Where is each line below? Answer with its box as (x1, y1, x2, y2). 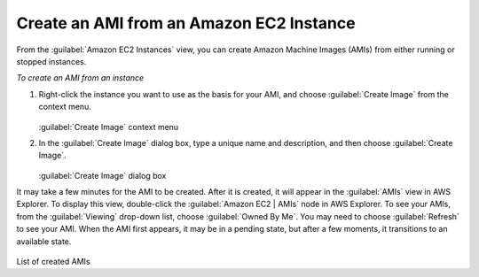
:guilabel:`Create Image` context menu (38, 121, 179, 132)
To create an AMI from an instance (16, 73, 145, 83)
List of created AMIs (16, 257, 90, 267)
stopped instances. (16, 56, 87, 66)
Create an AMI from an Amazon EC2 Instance (16, 13, 356, 33)
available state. (16, 235, 72, 247)
